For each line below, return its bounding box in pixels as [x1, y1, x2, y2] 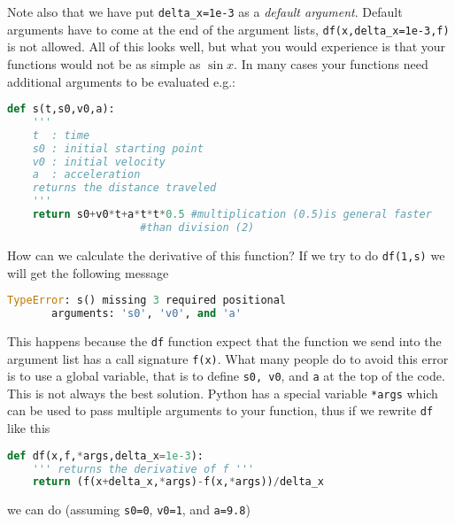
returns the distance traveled [32, 181, 217, 195]
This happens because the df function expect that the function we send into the [7, 331, 442, 350]
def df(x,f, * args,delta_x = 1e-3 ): [7, 449, 204, 462]
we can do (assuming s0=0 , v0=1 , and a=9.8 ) [7, 500, 251, 519]
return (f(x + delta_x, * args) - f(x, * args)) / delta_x [32, 475, 325, 489]
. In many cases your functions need [234, 54, 428, 73]
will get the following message [7, 263, 169, 282]
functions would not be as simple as [7, 54, 201, 73]
